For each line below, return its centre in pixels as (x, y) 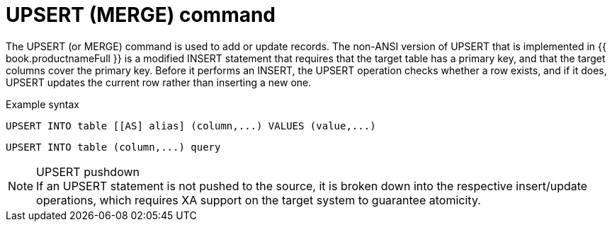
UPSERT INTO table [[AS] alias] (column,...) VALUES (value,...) (191, 126)
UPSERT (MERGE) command (141, 15)
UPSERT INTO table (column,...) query (113, 147)
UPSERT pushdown (88, 171)
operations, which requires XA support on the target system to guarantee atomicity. (259, 200)
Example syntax (42, 104)
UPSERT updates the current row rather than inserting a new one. (159, 82)
